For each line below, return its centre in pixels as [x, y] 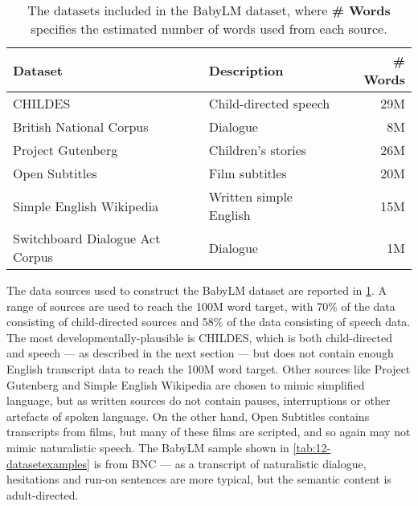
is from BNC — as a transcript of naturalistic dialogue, [230, 463]
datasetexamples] [48, 463]
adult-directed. [43, 494]
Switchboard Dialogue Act [87, 238]
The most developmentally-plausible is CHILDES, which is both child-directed [200, 337]
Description [246, 70]
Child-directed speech [269, 103]
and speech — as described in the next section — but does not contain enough [200, 353]
